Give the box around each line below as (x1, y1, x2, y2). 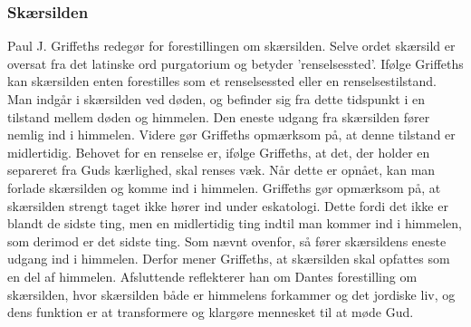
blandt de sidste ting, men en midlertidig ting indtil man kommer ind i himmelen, (7, 214, 462, 233)
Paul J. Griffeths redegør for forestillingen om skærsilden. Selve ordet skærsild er (7, 36, 456, 55)
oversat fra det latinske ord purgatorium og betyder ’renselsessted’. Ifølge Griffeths (7, 53, 464, 72)
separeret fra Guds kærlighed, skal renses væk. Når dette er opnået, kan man (7, 160, 436, 179)
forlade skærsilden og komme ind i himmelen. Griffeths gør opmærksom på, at (7, 178, 441, 197)
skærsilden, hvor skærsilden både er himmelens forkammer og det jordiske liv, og (7, 284, 456, 303)
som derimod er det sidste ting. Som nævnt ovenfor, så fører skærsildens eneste (7, 231, 447, 250)
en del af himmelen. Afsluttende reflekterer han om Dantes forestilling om (7, 266, 418, 285)
